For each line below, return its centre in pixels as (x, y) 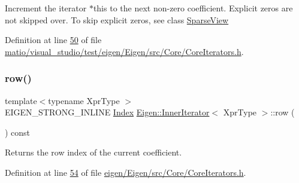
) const (18, 132)
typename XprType (84, 100)
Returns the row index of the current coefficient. (93, 152)
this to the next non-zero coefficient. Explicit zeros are (193, 8)
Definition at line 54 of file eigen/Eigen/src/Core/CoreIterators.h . (126, 172)
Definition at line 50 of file (53, 40)
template (21, 100)
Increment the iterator (46, 8)
